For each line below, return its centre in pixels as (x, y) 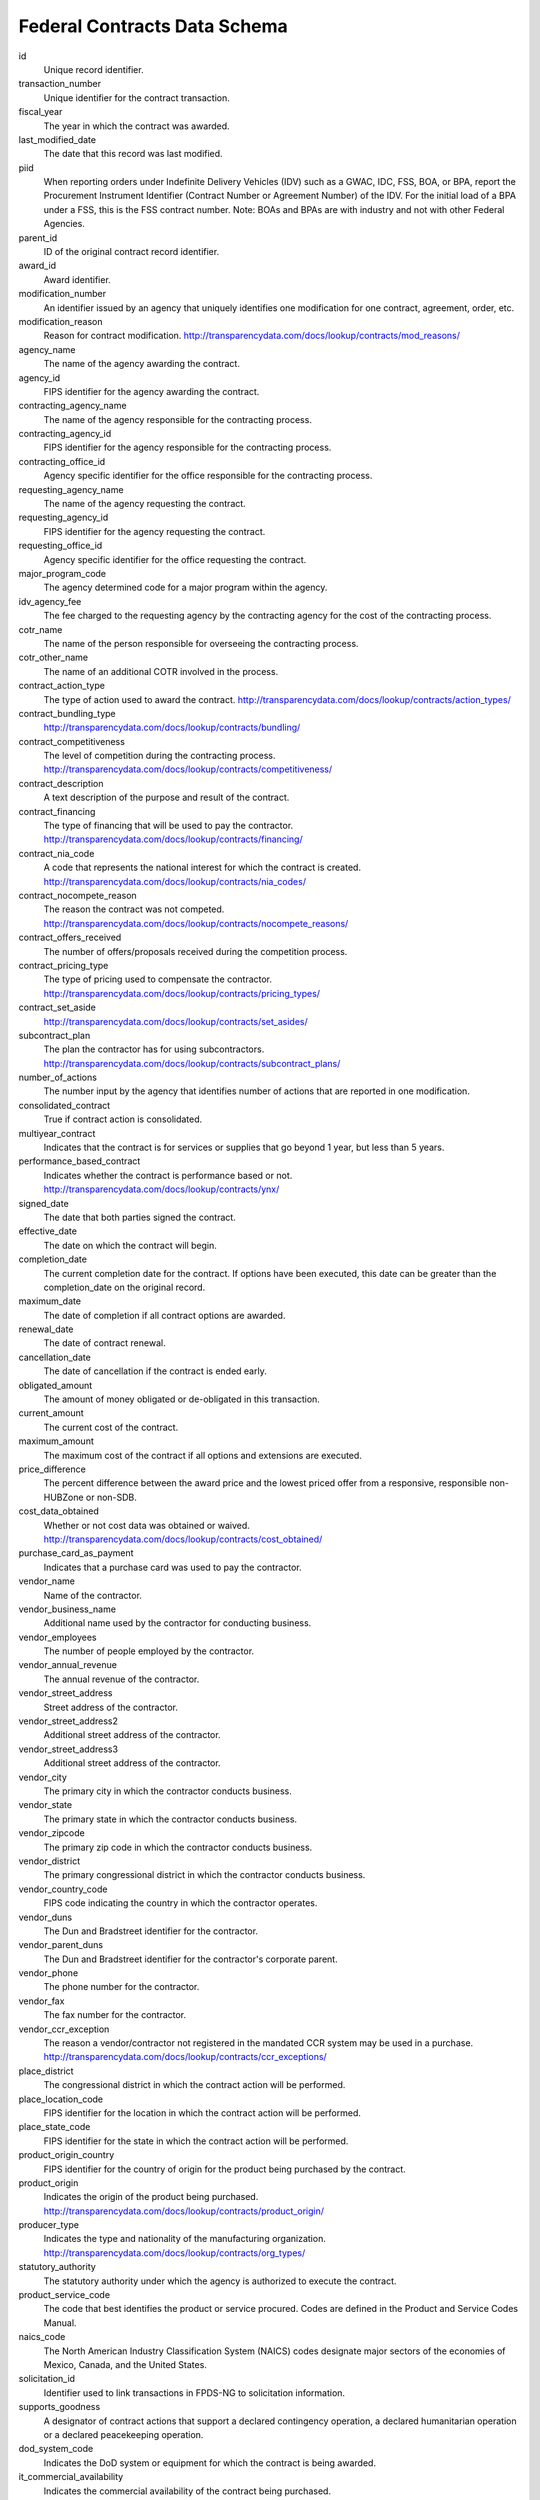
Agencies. (64, 224)
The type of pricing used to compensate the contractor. (158, 979)
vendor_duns (45, 1917)
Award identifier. (77, 279)
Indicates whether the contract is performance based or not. (168, 1175)
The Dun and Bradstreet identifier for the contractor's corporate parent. (191, 1959)
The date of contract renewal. (104, 1343)
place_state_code (54, 2127)
